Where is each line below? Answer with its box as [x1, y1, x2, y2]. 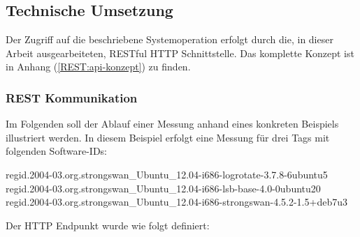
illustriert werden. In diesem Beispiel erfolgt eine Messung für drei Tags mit [6, 130, 330, 144]
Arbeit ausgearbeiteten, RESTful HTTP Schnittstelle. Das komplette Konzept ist [6, 45, 354, 60]
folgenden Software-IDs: [6, 144, 107, 158]
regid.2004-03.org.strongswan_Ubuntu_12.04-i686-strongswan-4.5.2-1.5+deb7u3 [6, 194, 347, 209]
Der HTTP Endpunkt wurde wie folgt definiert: [6, 217, 210, 232]
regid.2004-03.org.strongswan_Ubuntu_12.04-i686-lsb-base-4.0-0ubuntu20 [6, 181, 321, 195]
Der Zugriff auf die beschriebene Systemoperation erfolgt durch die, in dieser [6, 32, 333, 47]
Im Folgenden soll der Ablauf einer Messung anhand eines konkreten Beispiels [6, 116, 339, 131]
